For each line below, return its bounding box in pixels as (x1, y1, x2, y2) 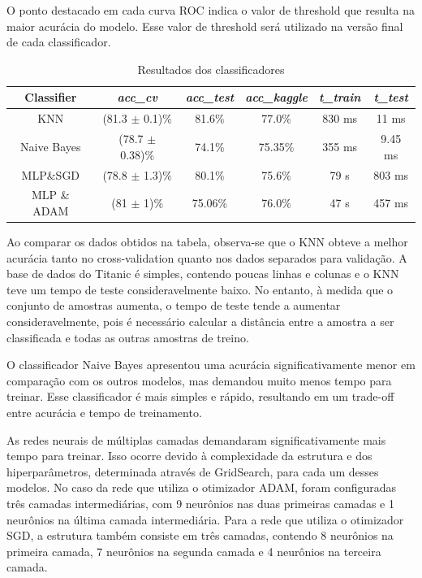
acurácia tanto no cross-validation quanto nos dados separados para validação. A (6, 249, 407, 266)
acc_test (185, 89, 235, 106)
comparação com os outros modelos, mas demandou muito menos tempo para (6, 372, 392, 389)
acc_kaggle (245, 89, 308, 106)
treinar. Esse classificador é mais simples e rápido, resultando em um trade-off (6, 388, 394, 405)
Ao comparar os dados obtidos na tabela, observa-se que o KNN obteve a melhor (6, 233, 408, 250)
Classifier (24, 89, 77, 106)
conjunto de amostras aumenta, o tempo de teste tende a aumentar (6, 297, 341, 314)
